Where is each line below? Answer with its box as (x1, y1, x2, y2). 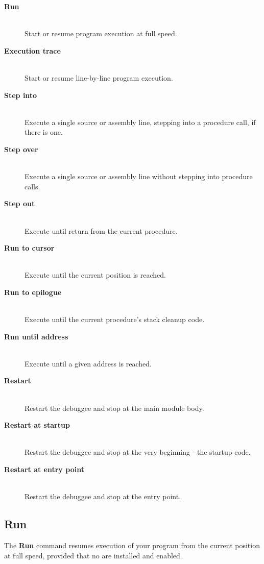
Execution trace (4, 45, 61, 56)
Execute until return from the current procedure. (25, 225, 178, 236)
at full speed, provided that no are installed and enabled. (4, 550, 182, 560)
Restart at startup (4, 420, 70, 430)
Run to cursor (4, 242, 55, 253)
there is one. (25, 127, 63, 137)
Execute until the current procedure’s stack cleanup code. (25, 314, 205, 325)
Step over (4, 143, 38, 154)
